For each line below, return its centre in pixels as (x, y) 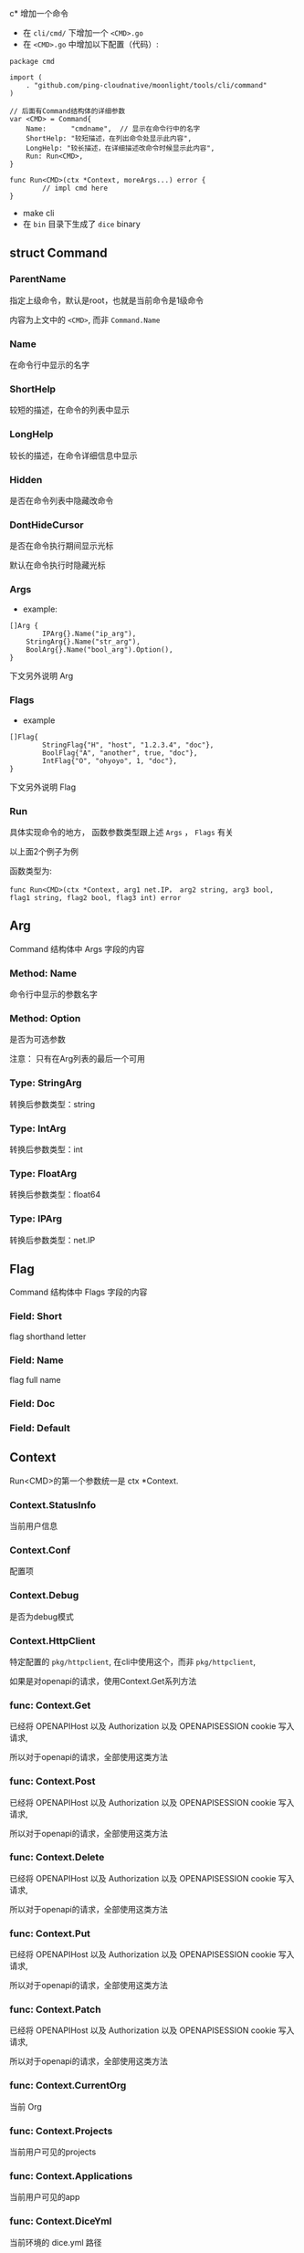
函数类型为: (31, 871)
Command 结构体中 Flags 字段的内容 (79, 1292)
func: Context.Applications (71, 2175)
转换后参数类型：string (52, 1104)
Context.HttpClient (52, 1640)
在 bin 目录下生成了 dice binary (82, 224)
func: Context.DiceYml (61, 2221)
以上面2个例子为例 (44, 852)
